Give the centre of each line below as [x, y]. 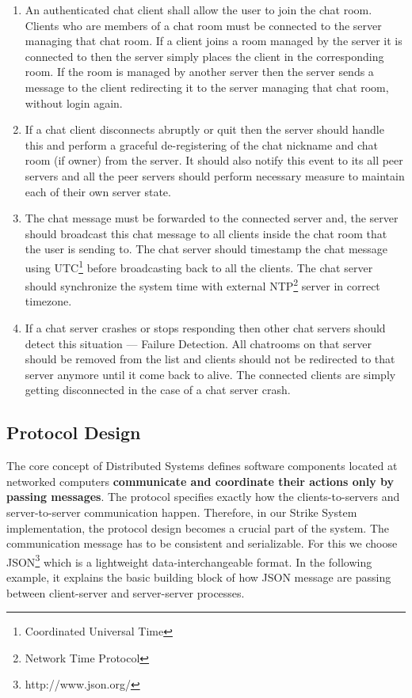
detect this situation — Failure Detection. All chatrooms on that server [198, 343]
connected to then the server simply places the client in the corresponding [204, 56]
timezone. [48, 301]
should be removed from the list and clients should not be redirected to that [210, 359]
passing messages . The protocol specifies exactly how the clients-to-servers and [203, 497]
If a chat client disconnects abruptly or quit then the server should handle [204, 129]
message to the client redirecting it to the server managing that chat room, [207, 87]
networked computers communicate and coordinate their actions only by [200, 481]
